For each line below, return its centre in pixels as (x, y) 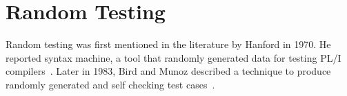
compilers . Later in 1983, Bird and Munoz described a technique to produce (168, 71)
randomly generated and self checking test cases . (110, 84)
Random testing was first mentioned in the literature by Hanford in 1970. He (168, 44)
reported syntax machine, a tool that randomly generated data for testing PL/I (173, 57)
